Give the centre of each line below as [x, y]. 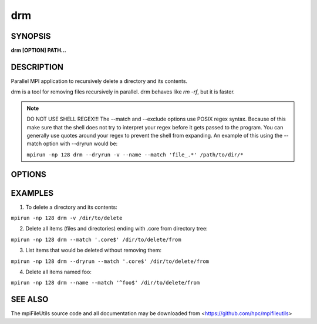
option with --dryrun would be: [80, 143]
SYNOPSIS [31, 36]
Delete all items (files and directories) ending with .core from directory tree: [117, 229]
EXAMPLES [32, 193]
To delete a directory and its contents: [71, 207]
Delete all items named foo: [59, 272]
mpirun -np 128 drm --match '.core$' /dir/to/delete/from [96, 239]
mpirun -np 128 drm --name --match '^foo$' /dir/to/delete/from [105, 283]
